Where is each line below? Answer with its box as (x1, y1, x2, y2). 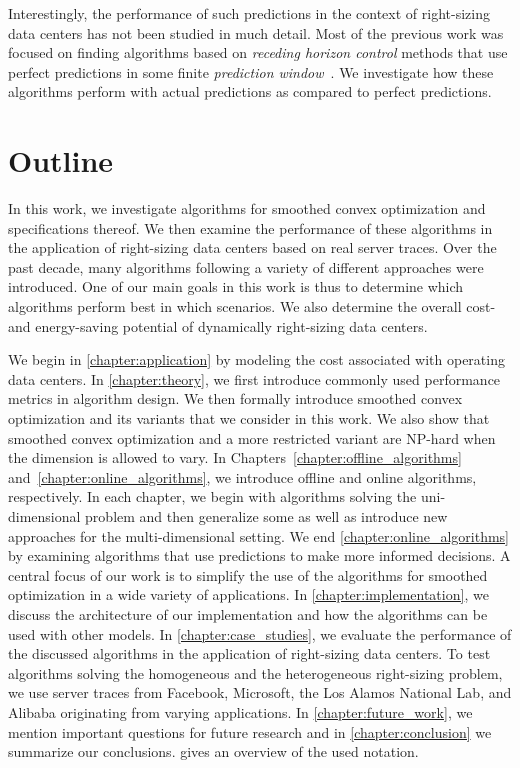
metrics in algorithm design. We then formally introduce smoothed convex (8, 388, 463, 409)
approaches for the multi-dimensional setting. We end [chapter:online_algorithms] (8, 525, 510, 546)
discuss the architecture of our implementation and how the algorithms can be (8, 603, 488, 624)
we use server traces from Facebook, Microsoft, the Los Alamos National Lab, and (8, 682, 512, 703)
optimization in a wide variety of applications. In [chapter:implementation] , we (8, 584, 489, 605)
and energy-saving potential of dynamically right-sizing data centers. (8, 315, 428, 336)
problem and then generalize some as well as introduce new (85, 506, 448, 526)
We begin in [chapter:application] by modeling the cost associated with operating (8, 349, 505, 370)
